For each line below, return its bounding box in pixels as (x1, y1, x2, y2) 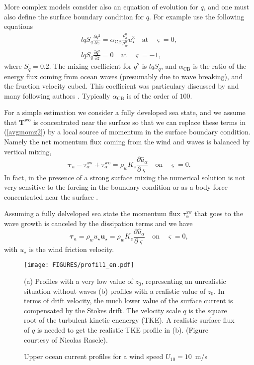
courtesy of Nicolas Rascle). (24, 334, 108, 345)
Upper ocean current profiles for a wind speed (24, 351, 164, 362)
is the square (188, 305, 227, 315)
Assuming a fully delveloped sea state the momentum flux (4, 208, 180, 219)
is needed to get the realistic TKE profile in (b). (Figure (37, 325, 208, 335)
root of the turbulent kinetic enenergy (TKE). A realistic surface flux (24, 315, 235, 325)
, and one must (203, 1, 250, 11)
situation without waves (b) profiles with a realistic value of (24, 285, 206, 296)
